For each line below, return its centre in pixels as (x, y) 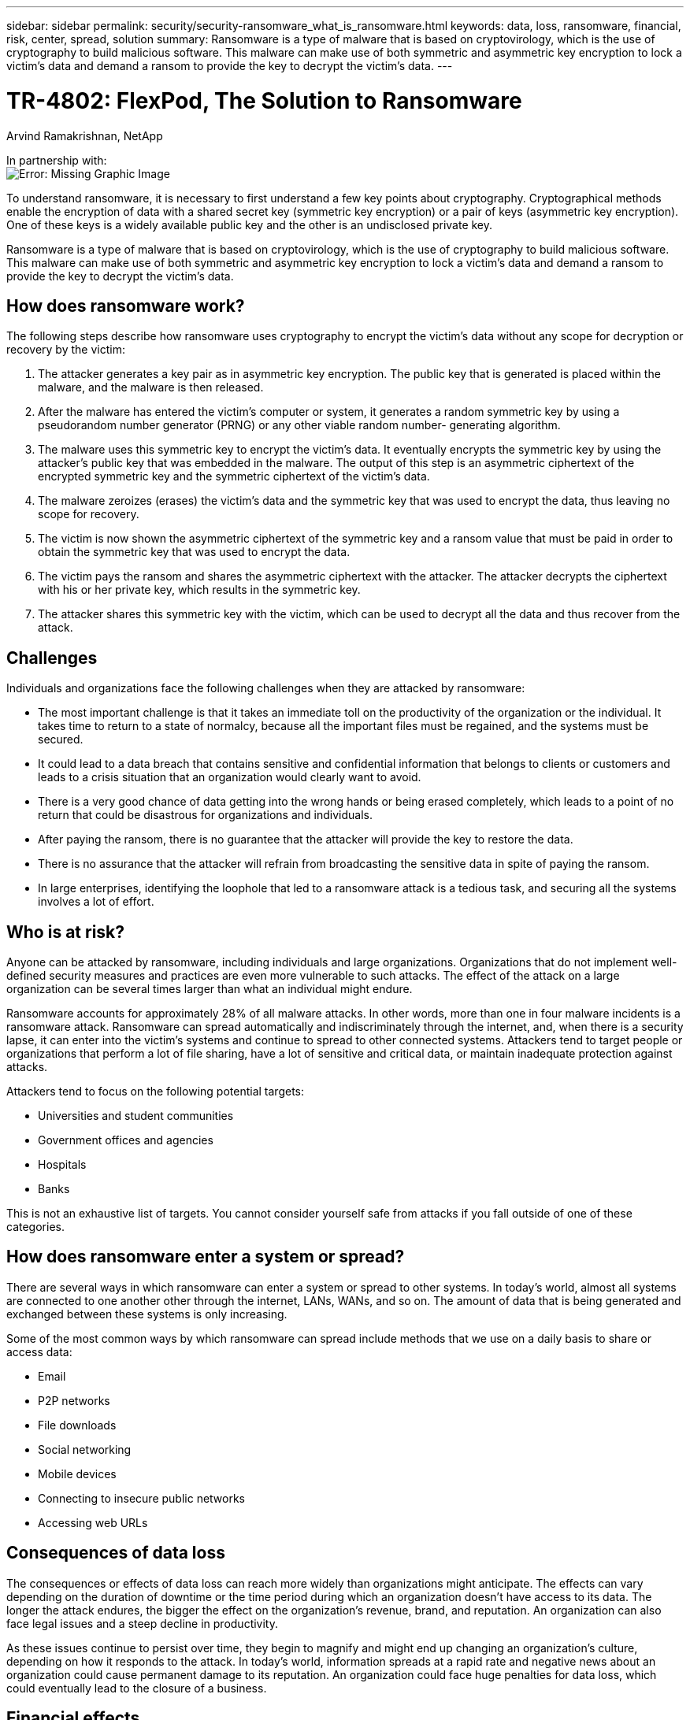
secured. (61, 740)
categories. (35, 1227)
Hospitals (62, 1165)
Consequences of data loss (116, 1553)
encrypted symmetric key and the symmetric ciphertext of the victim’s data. (234, 476)
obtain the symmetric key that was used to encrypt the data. (194, 552)
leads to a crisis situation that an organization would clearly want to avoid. (230, 777)
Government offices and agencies (126, 1140)
